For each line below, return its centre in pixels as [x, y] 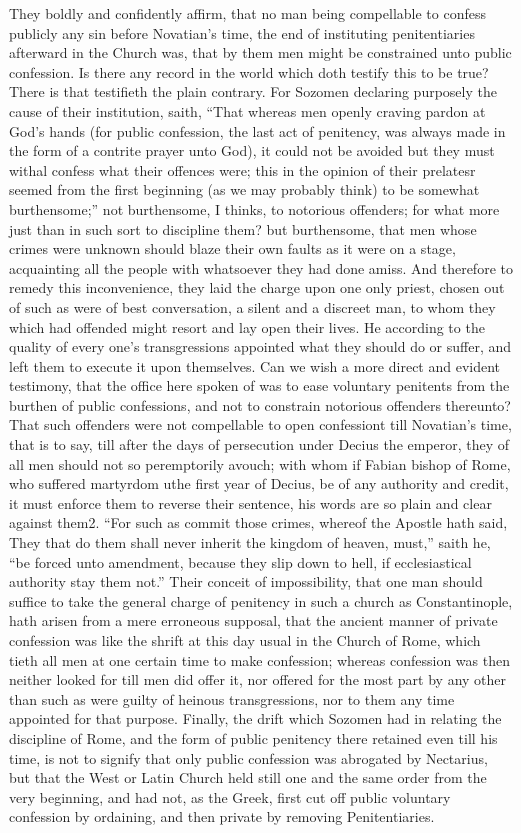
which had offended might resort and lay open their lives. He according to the [247, 326]
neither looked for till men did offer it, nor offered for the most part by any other [258, 679]
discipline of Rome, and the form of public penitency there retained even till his [253, 737]
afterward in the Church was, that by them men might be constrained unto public [260, 52]
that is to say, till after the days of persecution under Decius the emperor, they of [259, 444]
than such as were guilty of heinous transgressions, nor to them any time [232, 698]
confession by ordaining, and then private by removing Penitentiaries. [222, 816]
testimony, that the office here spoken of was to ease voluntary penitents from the [259, 385]
